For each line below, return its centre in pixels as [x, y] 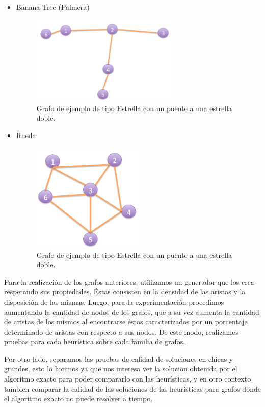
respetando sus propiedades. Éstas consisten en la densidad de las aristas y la [125, 292]
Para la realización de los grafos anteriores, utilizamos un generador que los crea [129, 281]
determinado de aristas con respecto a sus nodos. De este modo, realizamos [121, 331]
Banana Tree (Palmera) [53, 7]
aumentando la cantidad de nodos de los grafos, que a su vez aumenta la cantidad [132, 311]
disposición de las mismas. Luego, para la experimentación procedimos [114, 301]
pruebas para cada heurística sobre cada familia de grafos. [95, 342]
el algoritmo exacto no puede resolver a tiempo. [78, 399]
